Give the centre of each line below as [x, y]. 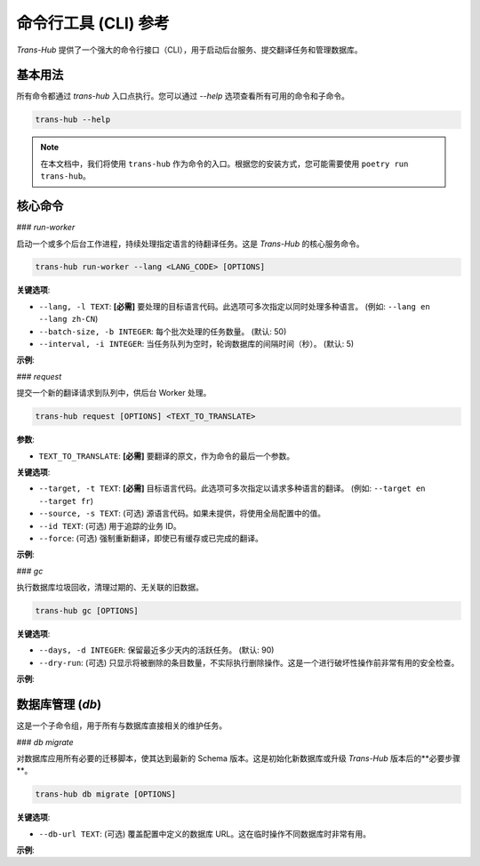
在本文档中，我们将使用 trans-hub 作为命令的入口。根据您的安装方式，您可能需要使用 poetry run [224, 164]
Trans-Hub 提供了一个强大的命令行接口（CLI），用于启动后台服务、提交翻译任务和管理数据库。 [190, 50]
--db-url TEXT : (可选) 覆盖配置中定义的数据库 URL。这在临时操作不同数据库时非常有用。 [204, 834]
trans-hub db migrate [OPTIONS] [106, 794]
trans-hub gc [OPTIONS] [87, 611]
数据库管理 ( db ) [59, 705]
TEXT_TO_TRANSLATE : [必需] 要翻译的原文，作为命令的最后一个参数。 [167, 456]
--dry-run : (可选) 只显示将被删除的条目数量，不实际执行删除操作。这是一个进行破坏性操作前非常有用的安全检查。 [249, 662]
